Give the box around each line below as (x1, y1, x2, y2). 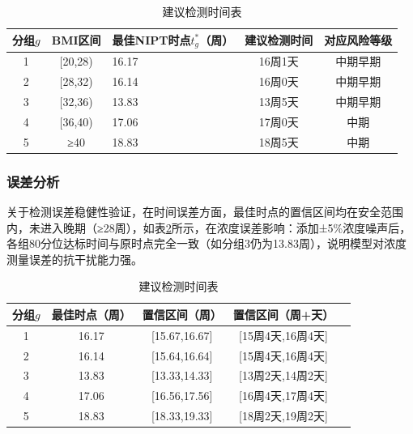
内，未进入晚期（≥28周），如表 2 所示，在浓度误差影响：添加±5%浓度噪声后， (6, 219, 411, 236)
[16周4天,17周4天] (239, 387, 328, 404)
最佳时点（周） (51, 305, 131, 322)
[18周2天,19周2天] (239, 407, 328, 424)
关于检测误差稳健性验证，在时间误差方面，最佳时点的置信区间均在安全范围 (6, 202, 403, 219)
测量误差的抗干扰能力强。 (6, 250, 143, 267)
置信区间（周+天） (232, 305, 334, 322)
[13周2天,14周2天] (239, 367, 328, 384)
